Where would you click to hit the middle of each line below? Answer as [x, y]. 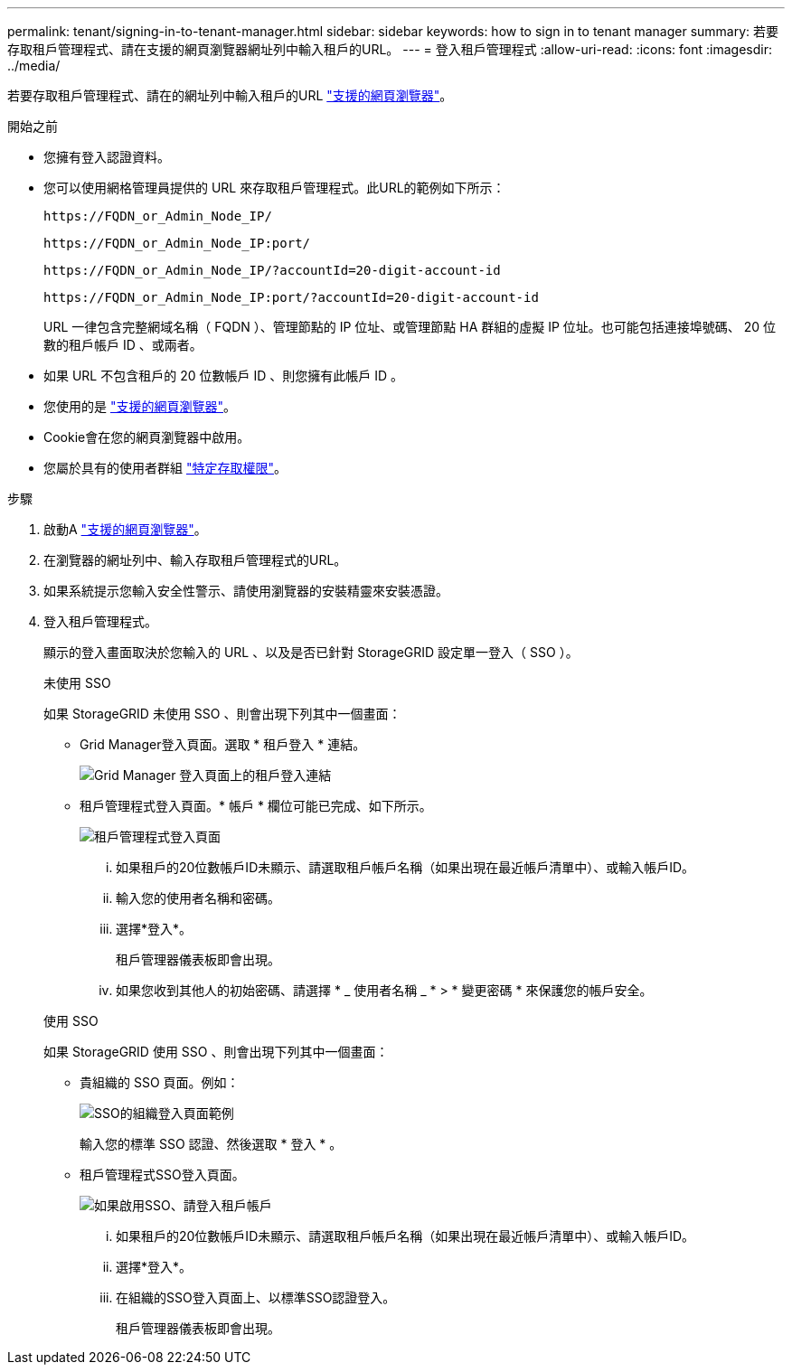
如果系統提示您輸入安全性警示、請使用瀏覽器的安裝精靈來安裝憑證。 [246, 591]
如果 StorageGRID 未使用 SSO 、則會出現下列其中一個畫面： [222, 714]
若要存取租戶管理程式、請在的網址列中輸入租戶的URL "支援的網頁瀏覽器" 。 [230, 95]
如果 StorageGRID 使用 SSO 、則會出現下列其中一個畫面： [216, 1052]
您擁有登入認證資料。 [107, 157]
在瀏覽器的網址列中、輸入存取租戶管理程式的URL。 [195, 560]
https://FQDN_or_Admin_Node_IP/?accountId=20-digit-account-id [272, 270]
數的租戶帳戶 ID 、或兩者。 [123, 345]
